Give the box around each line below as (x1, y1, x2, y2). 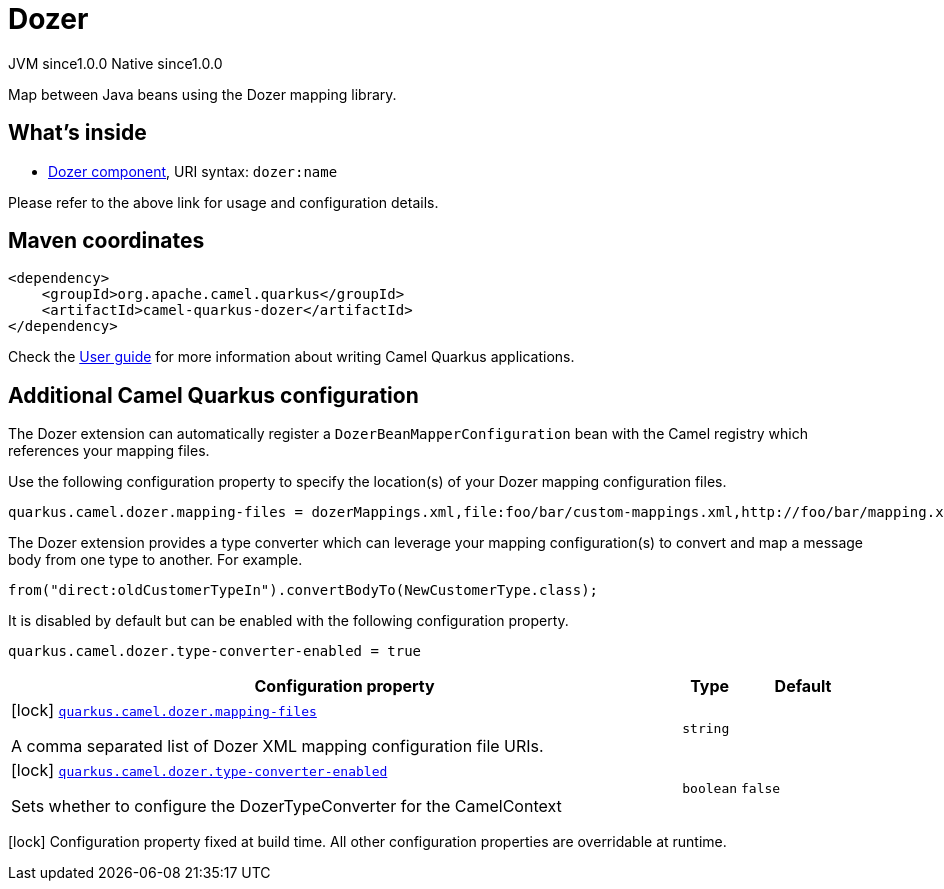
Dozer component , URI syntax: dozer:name (48, 162, 338, 180)
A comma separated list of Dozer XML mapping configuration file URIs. (11, 736, 544, 757)
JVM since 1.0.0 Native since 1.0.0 (8, 54, 223, 72)
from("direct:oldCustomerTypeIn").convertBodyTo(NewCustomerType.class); (8, 582, 599, 599)
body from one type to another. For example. (8, 551, 303, 569)
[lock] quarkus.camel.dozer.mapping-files (11, 700, 317, 721)
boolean (682, 780, 738, 796)
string (682, 720, 730, 736)
